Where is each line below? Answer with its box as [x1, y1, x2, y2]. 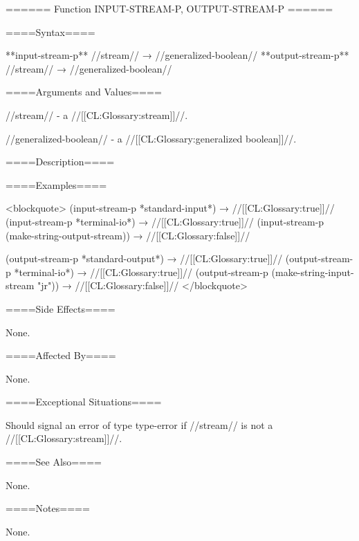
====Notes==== [6, 501, 90, 515]
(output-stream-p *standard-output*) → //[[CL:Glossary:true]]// [6, 251, 283, 266]
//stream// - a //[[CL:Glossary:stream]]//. [6, 107, 188, 122]
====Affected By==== [6, 348, 116, 363]
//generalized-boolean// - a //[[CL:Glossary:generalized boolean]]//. [6, 131, 297, 145]
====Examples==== [6, 177, 107, 192]
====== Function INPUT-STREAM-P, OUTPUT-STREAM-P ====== [6, 1, 333, 15]
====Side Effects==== [6, 301, 116, 315]
